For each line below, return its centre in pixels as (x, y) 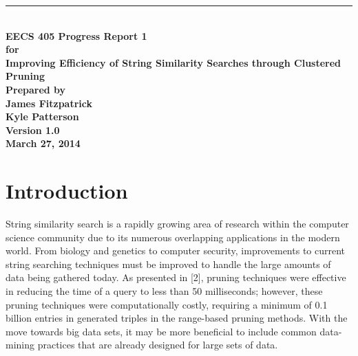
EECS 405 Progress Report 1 (76, 35)
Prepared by (36, 89)
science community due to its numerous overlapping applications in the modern (173, 237)
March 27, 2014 (43, 143)
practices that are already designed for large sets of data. (158, 345)
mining (20, 345)
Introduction (67, 191)
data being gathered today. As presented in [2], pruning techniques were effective (176, 277)
